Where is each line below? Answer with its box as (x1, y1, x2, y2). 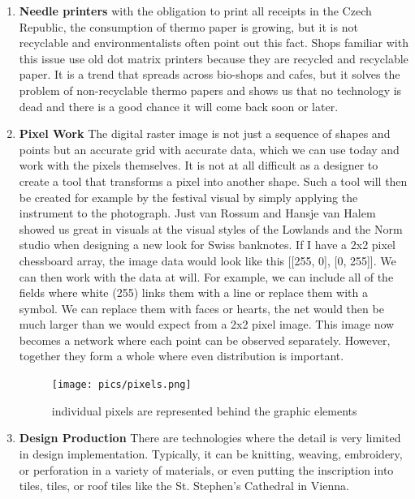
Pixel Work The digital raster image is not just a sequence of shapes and (19, 125, 391, 142)
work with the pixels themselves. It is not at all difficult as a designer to (19, 157, 378, 174)
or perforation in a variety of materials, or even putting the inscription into (19, 461, 394, 478)
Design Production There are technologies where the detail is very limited (19, 429, 401, 446)
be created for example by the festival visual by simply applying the (19, 188, 358, 205)
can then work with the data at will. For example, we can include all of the (19, 268, 394, 285)
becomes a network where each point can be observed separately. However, (19, 331, 391, 348)
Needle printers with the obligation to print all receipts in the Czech (19, 2, 372, 19)
